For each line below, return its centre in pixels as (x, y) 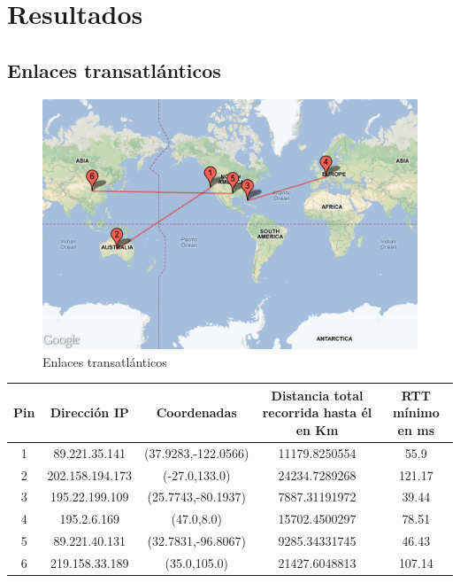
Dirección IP (89, 412)
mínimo (416, 412)
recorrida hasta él (317, 412)
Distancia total (317, 395)
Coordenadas (196, 412)
